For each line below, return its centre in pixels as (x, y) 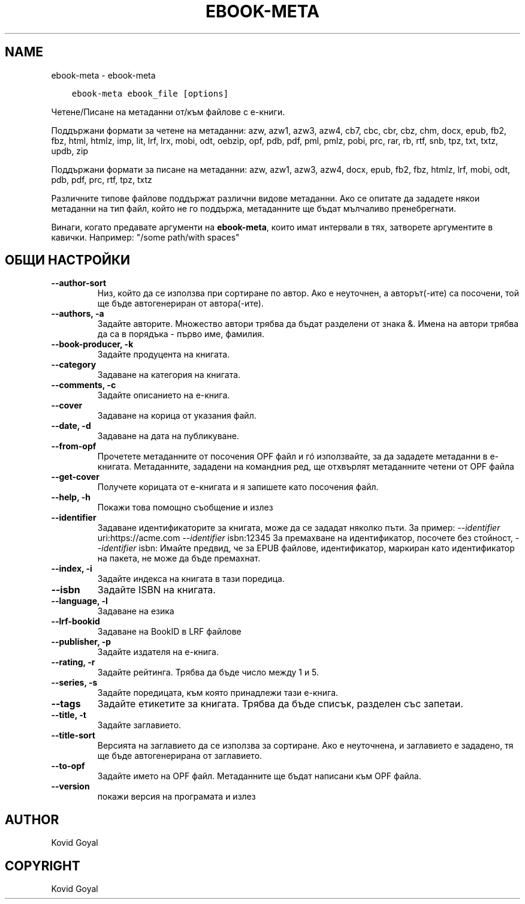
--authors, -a (78, 314)
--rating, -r (73, 662)
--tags (66, 704)
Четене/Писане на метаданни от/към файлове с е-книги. (168, 112)
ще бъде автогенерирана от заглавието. (180, 756)
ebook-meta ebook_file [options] (150, 93)
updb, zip (70, 151)
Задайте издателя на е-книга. (158, 652)
